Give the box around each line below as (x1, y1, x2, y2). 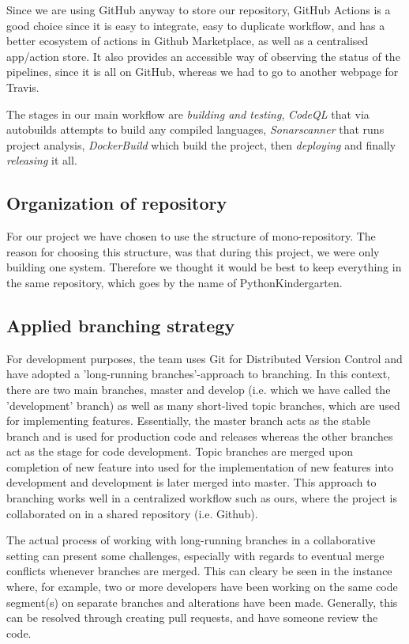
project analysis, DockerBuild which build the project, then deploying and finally (6, 136, 396, 153)
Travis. (6, 78, 39, 95)
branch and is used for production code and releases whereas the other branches (6, 427, 393, 444)
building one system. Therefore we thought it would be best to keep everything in (6, 259, 402, 275)
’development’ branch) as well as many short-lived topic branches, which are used (6, 396, 400, 413)
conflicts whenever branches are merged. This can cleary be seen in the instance (6, 563, 392, 579)
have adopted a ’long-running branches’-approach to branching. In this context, (6, 366, 391, 382)
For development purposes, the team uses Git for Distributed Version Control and (6, 350, 403, 366)
